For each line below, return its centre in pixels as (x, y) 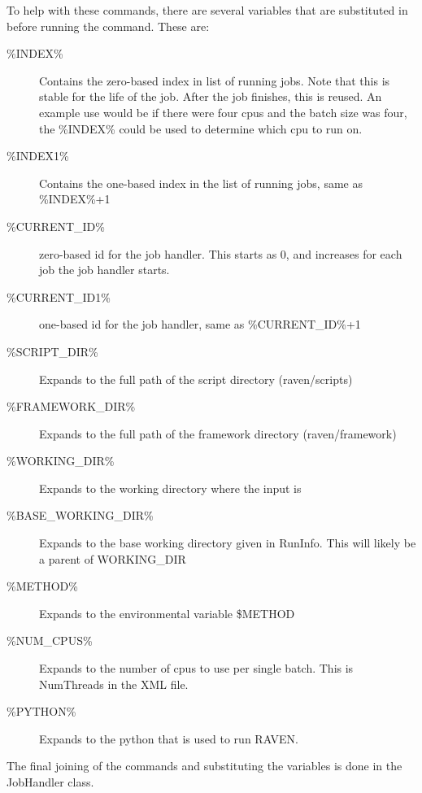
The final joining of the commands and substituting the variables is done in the (204, 766)
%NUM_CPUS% (50, 640)
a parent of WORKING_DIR (113, 558)
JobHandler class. (50, 782)
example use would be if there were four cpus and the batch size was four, (223, 112)
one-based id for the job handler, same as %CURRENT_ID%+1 (200, 324)
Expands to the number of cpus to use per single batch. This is (196, 668)
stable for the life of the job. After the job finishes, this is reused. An (211, 96)
